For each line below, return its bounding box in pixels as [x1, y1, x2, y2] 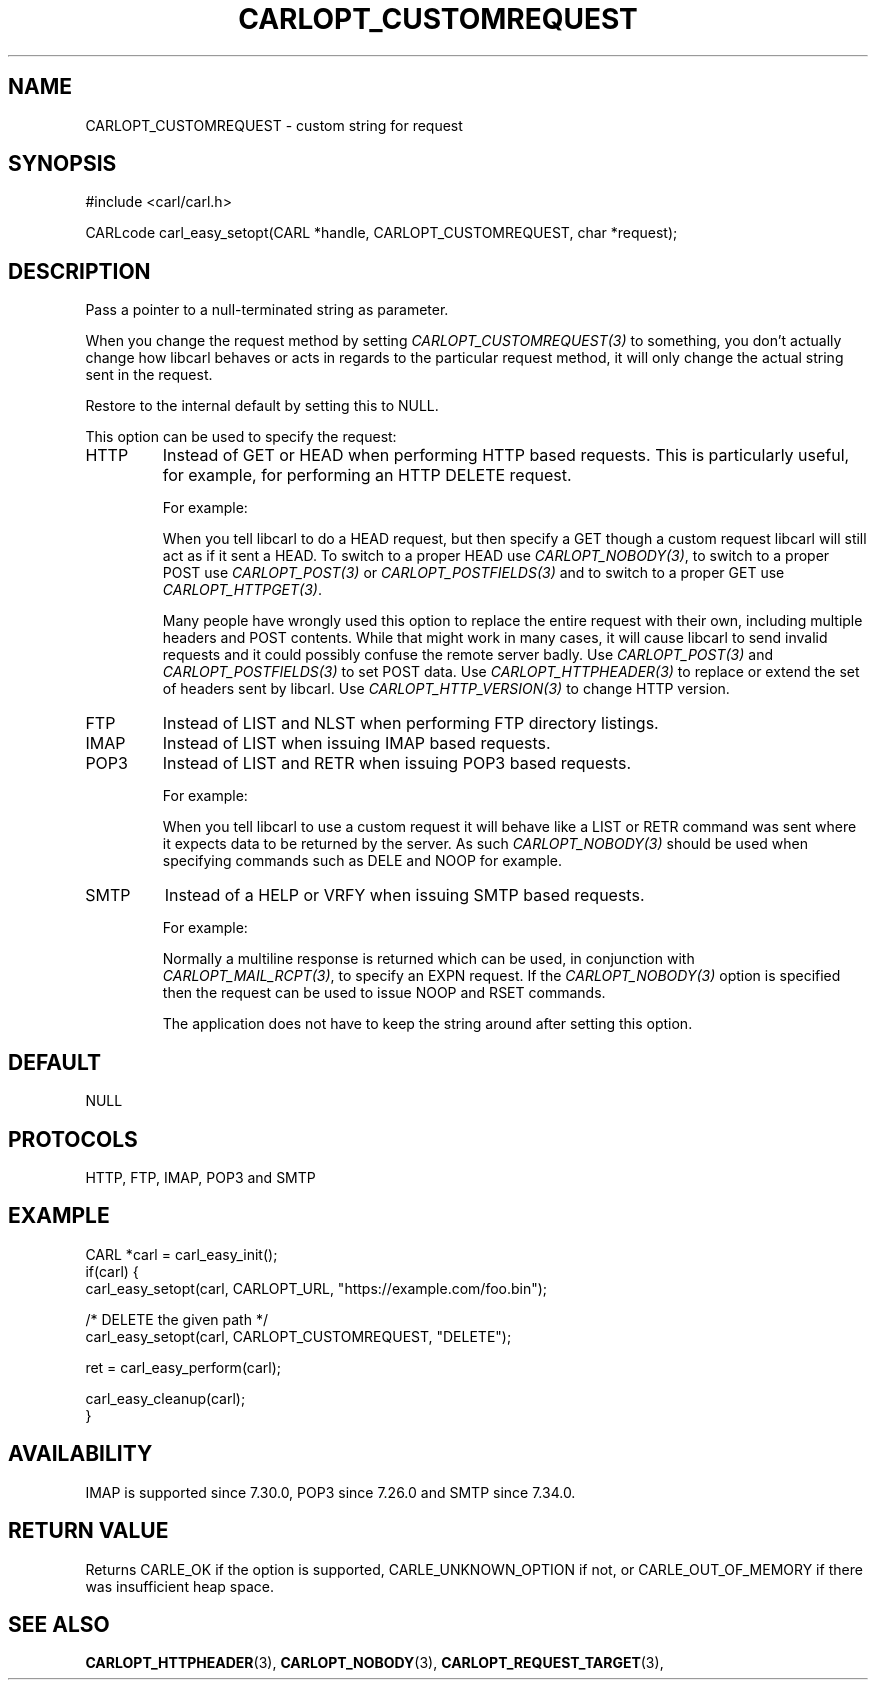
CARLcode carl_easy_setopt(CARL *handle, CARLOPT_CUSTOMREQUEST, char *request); [85, 224, 678, 242]
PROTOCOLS [8, 1126, 138, 1152]
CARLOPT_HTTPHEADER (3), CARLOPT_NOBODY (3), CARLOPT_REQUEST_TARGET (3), [85, 1654, 664, 1672]
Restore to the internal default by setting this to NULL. [85, 397, 439, 415]
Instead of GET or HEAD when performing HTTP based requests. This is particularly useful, [162, 445, 850, 466]
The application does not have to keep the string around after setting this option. [162, 1015, 693, 1033]
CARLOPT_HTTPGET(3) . [162, 581, 322, 599]
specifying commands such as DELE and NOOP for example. [162, 852, 562, 870]
